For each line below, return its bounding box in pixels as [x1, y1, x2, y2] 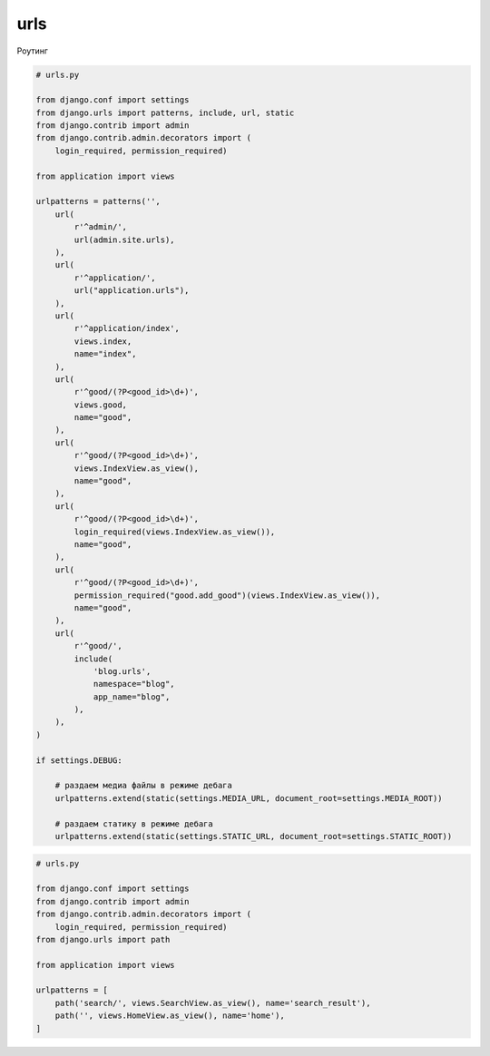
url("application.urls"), [73, 286, 190, 296]
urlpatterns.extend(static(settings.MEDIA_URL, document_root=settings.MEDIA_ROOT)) [54, 793, 444, 803]
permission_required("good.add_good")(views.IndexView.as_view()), [73, 590, 381, 601]
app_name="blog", [93, 691, 171, 702]
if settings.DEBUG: [35, 755, 122, 766]
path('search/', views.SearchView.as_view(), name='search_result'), [54, 998, 371, 1008]
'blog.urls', [93, 666, 152, 676]
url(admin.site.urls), [73, 234, 176, 245]
